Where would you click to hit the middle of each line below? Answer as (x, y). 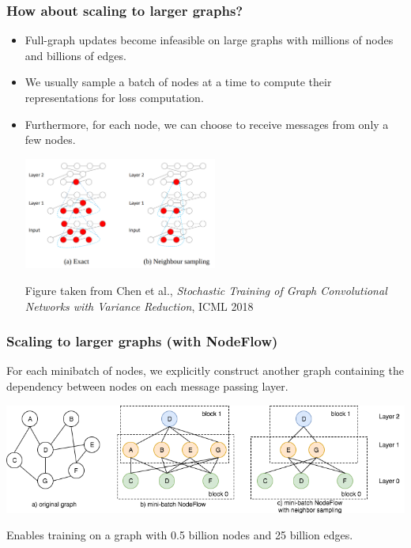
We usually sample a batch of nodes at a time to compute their (178, 82)
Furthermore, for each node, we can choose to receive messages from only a (207, 124)
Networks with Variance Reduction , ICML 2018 (139, 306)
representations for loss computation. (114, 97)
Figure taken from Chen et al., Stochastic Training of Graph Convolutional (206, 290)
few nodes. (50, 140)
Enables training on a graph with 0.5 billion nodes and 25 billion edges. (180, 535)
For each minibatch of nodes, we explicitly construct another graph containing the (205, 370)
